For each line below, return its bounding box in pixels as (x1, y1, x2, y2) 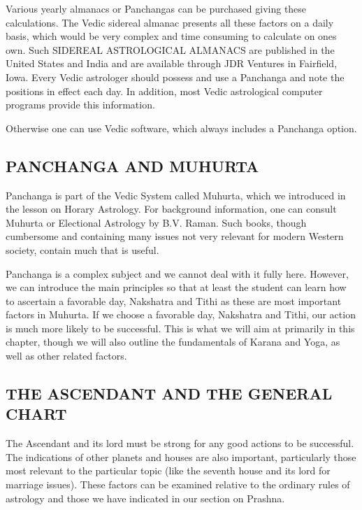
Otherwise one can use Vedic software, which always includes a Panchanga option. (6, 120, 357, 135)
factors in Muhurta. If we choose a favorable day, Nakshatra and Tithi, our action (6, 307, 356, 322)
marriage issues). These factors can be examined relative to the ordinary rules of (6, 477, 350, 492)
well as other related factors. (6, 348, 127, 363)
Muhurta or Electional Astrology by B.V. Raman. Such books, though (6, 215, 307, 229)
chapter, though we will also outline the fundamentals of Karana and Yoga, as (6, 334, 340, 349)
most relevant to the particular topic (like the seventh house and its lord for (6, 463, 331, 478)
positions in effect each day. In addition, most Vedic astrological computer (6, 83, 323, 98)
